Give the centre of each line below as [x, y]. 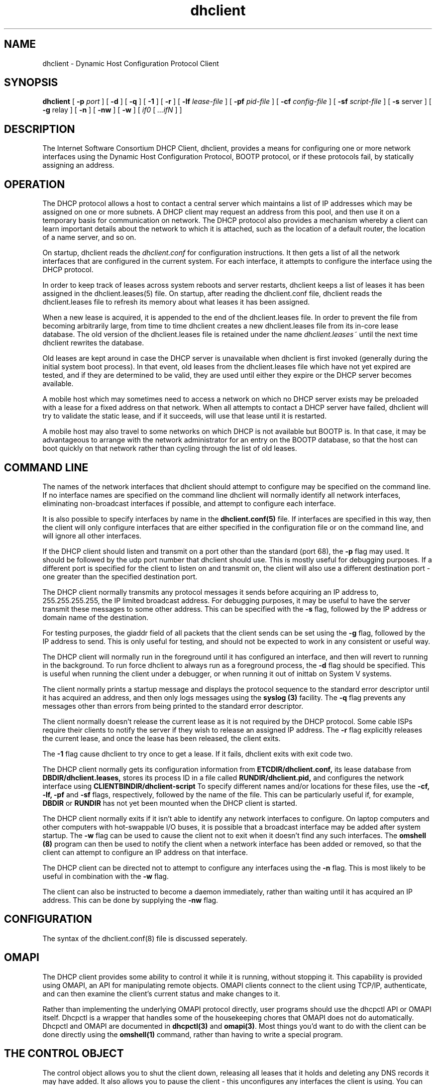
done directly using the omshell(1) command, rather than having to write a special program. [193, 1034]
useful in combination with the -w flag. [106, 876]
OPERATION [35, 184]
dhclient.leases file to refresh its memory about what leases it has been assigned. [176, 302]
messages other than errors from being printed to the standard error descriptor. [173, 706]
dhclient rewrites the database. [93, 343]
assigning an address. [78, 165]
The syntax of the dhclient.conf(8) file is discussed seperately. [145, 938]
